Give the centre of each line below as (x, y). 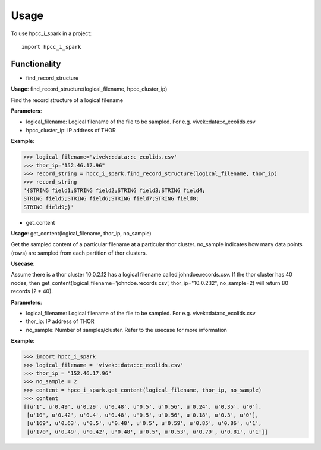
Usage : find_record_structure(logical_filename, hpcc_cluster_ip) (89, 89)
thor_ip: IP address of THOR (60, 321)
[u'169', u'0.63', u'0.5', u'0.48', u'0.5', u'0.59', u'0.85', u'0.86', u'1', (144, 423)
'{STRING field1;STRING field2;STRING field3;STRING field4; (114, 190)
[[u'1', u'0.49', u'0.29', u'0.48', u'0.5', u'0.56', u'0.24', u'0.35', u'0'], (143, 406)
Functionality (36, 63)
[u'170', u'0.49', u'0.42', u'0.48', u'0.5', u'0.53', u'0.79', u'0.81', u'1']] (148, 432)
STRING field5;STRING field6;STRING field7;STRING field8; (111, 199)
